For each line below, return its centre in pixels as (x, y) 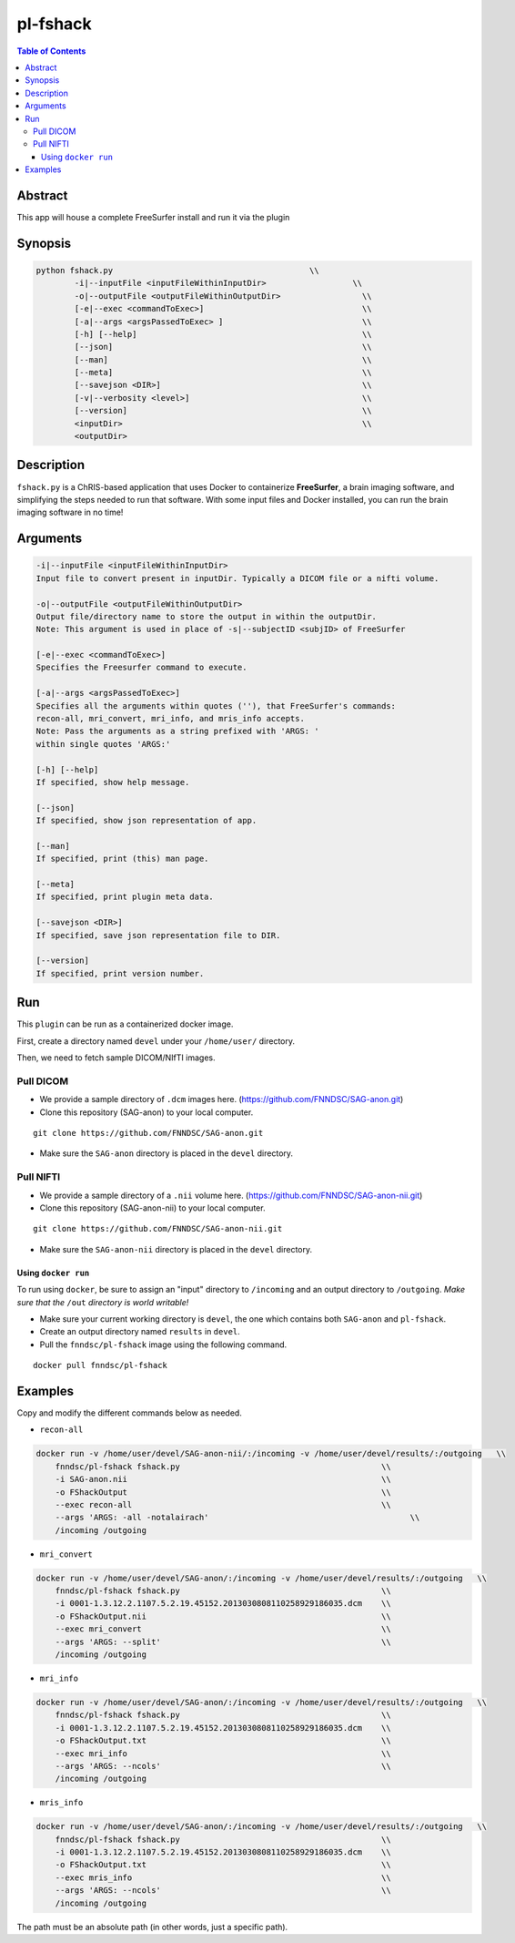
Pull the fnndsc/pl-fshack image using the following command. (163, 1345)
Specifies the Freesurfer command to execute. (141, 668)
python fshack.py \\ (177, 270)
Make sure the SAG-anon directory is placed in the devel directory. (167, 1153)
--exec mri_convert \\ (223, 1629)
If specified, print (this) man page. (122, 859)
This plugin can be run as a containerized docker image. (125, 1024)
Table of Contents (51, 51)
